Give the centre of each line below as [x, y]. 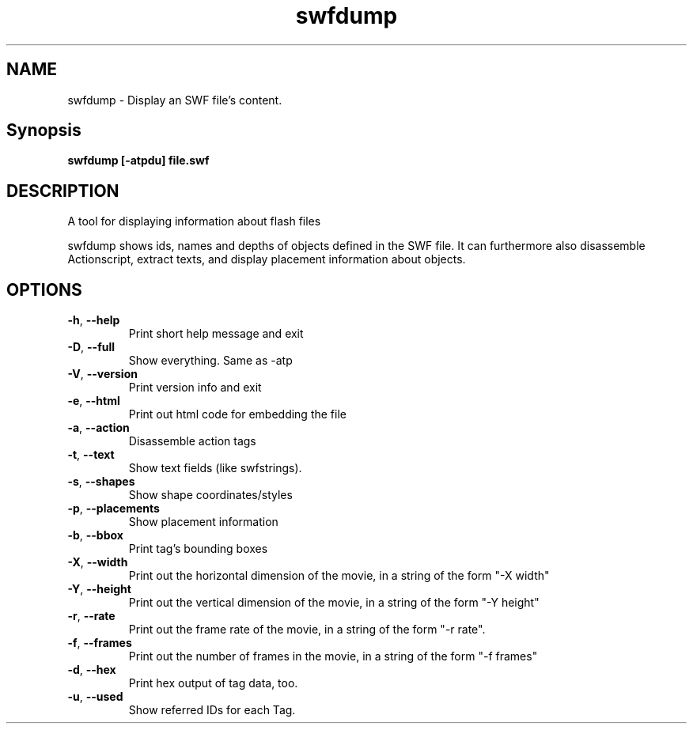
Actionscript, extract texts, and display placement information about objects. [267, 259]
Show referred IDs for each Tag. [212, 710]
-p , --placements [114, 509]
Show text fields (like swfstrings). [215, 468]
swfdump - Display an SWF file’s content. [175, 100]
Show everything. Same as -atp [210, 361]
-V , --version [102, 374]
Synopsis [44, 130]
